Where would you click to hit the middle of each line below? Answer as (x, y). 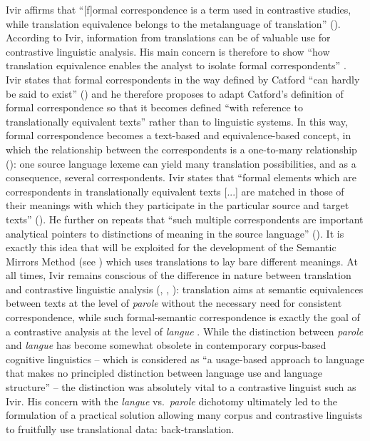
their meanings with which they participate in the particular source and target (178, 205)
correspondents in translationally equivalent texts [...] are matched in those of (175, 191)
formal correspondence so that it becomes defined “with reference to (154, 107)
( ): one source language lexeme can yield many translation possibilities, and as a (181, 163)
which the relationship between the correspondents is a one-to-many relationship (181, 149)
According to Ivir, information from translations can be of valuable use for (168, 37)
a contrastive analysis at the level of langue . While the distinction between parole (185, 331)
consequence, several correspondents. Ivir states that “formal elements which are (181, 177)
